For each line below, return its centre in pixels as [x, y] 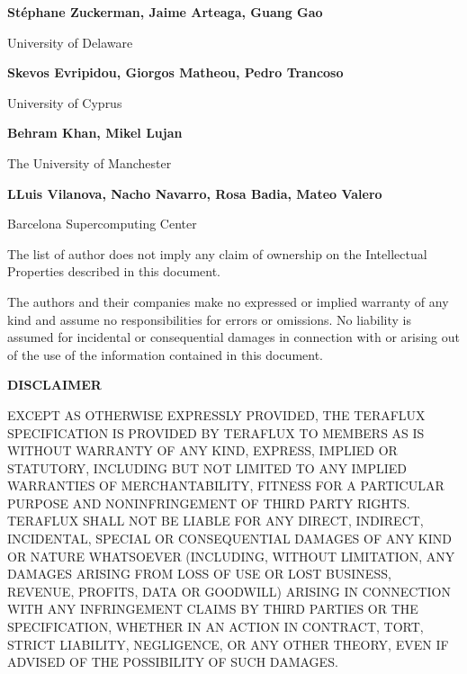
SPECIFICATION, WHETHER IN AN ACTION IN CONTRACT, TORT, [216, 627]
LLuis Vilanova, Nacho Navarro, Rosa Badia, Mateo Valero [195, 193]
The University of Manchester [90, 162]
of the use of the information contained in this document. [165, 354]
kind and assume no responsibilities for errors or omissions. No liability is [210, 319]
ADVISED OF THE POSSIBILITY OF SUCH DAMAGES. [173, 662]
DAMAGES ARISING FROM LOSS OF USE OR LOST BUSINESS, [199, 574]
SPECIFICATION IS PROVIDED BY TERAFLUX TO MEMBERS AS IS [216, 432]
